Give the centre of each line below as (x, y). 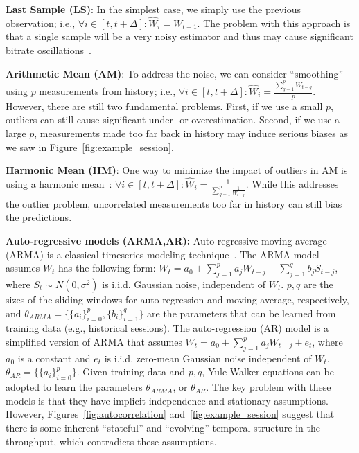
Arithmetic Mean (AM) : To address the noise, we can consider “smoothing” (174, 73)
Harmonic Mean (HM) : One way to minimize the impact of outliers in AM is (177, 170)
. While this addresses (292, 184)
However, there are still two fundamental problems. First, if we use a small (164, 106)
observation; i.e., (41, 23)
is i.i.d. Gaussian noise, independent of (184, 284)
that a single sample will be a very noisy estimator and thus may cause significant (179, 36)
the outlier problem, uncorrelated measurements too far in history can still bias (174, 203)
